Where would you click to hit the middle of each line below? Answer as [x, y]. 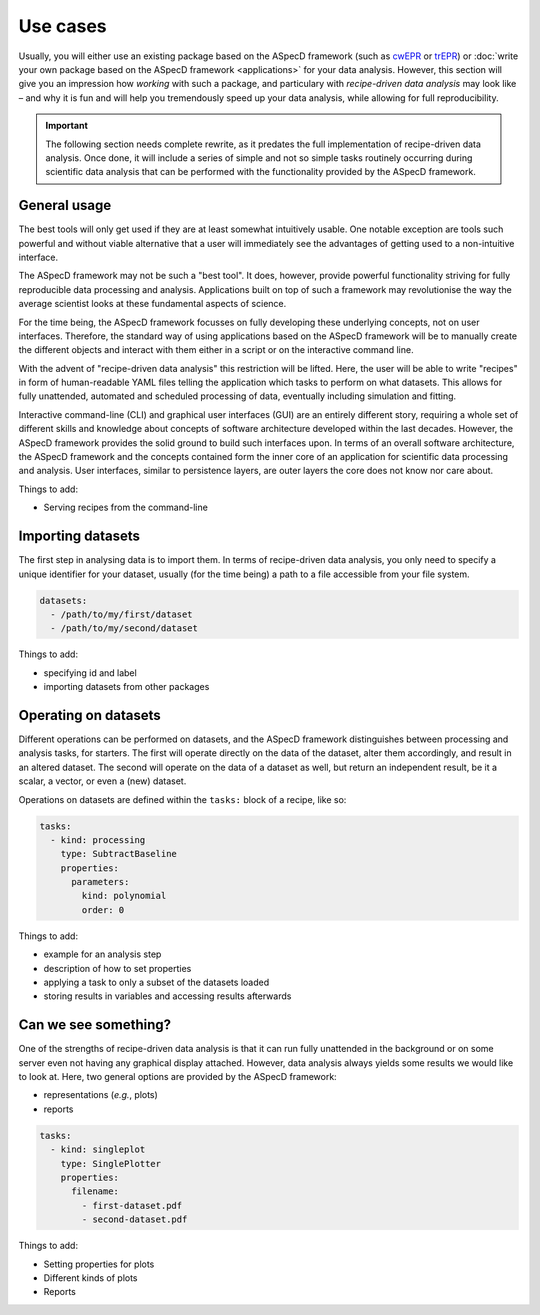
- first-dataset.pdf [132, 1205]
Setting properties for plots [99, 1264]
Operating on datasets [89, 715]
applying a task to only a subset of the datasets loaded [156, 982]
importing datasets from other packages [126, 687]
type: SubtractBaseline [118, 854]
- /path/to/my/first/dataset [122, 614]
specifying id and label [90, 672]
